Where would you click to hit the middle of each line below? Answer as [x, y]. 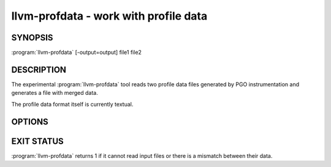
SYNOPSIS [32, 38]
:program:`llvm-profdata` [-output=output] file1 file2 [77, 53]
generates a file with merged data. [55, 93]
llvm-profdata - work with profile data [109, 16]
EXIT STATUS [37, 141]
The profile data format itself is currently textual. [72, 104]
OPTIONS [30, 121]
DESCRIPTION [39, 69]
